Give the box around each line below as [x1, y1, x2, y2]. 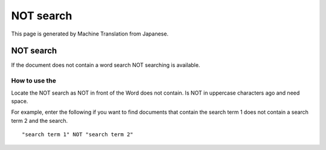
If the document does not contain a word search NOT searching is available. [11, 61, 200, 69]
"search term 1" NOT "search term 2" [22, 131, 134, 138]
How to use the [11, 77, 57, 85]
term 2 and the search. [11, 117, 68, 124]
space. [11, 97, 28, 105]
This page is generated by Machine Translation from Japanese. [11, 30, 169, 37]
